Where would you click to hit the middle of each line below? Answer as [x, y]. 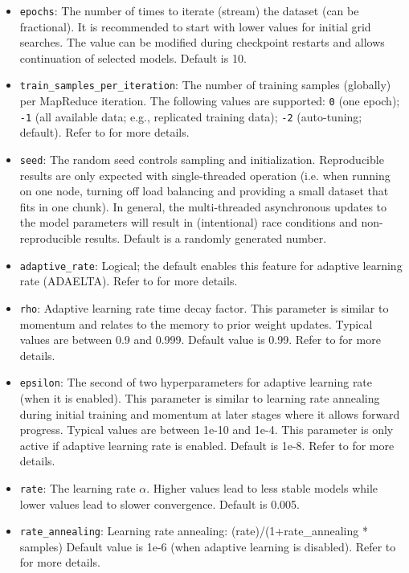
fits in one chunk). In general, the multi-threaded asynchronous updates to [203, 206]
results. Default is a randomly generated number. [206, 238]
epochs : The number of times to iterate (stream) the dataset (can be [189, 10]
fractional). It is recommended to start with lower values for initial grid [195, 26]
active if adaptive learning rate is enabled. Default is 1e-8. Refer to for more [207, 445]
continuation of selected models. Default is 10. [133, 57]
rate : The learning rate [78, 487]
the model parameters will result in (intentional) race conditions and [188, 222]
